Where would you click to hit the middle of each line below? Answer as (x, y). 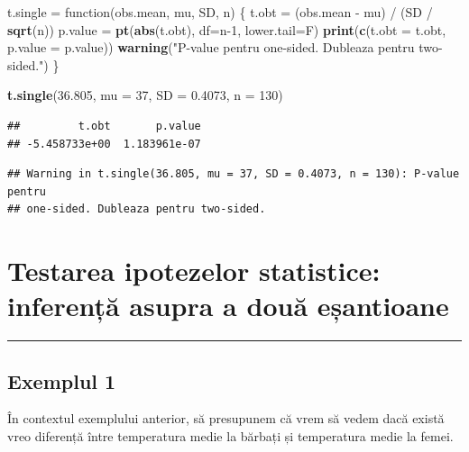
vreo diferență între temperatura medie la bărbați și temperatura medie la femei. (230, 436)
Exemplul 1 (62, 380)
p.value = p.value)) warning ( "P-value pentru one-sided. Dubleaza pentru (211, 47)
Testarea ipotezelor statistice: (194, 271)
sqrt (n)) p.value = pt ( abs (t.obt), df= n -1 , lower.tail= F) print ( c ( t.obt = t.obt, (227, 29)
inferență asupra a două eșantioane (228, 306)
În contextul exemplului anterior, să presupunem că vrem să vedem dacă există (226, 418)
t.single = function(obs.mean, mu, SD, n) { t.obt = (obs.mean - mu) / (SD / (220, 12)
